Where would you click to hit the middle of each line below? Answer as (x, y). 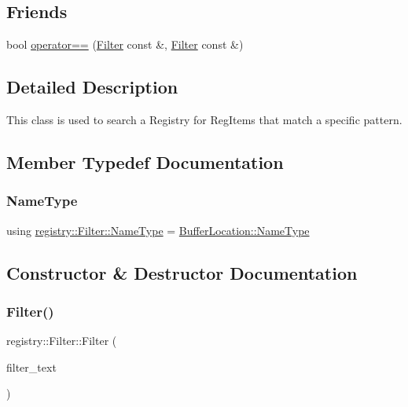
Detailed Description (92, 87)
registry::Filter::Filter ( (62, 341)
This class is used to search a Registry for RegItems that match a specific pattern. (204, 119)
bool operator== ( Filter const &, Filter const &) (125, 44)
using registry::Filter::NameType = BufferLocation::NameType (158, 230)
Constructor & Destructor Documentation (182, 272)
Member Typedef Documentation (145, 161)
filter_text (31, 367)
